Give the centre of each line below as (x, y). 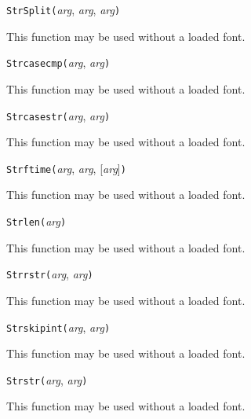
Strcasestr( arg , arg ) (58, 115)
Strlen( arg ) (36, 221)
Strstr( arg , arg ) (47, 379)
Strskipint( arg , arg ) (58, 327)
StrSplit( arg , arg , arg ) (64, 9)
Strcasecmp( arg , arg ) (58, 62)
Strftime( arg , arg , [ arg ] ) (66, 168)
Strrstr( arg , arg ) (50, 274)
